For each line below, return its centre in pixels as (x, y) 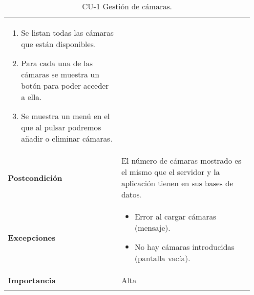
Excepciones (32, 237)
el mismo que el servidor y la (171, 172)
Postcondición (35, 177)
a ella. (31, 97)
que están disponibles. (59, 44)
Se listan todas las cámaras (67, 33)
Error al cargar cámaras (175, 216)
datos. (132, 194)
